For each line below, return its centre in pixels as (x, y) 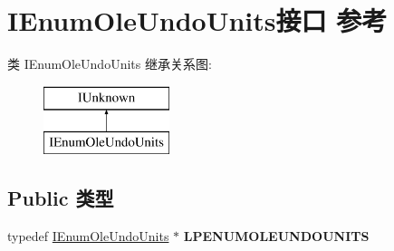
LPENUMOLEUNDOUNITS (276, 236)
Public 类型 (61, 198)
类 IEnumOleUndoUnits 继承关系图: (110, 64)
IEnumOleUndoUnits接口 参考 (197, 20)
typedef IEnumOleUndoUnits (88, 236)
